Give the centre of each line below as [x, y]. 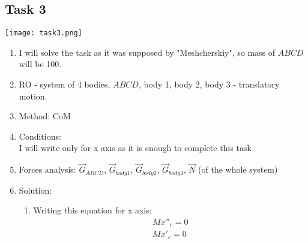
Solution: [35, 190]
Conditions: [40, 136]
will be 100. [40, 64]
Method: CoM [45, 116]
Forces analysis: [47, 169]
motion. [33, 96]
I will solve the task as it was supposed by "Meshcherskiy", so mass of [147, 52]
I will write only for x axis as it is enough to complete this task [135, 148]
